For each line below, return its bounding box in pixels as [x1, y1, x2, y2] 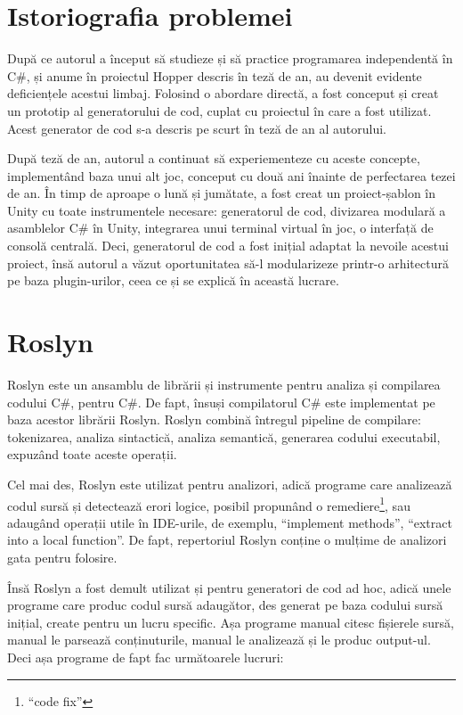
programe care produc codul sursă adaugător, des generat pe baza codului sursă [7, 596, 443, 614]
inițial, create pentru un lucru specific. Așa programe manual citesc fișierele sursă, [7, 612, 454, 631]
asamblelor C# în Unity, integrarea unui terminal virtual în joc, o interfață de [7, 218, 434, 237]
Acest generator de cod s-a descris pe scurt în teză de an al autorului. [7, 119, 386, 137]
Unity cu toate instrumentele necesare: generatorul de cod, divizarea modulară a [7, 201, 446, 219]
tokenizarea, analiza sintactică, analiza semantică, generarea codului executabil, [7, 427, 441, 446]
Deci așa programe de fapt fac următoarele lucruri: [7, 647, 284, 666]
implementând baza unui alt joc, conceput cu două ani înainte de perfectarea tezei [7, 166, 456, 185]
